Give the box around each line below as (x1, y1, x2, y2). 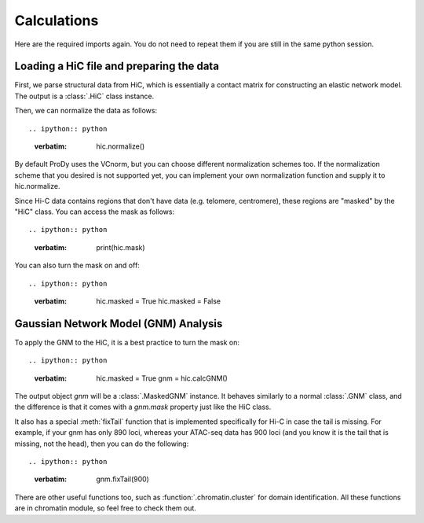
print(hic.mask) (96, 242, 145, 252)
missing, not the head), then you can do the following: (14, 439, 189, 448)
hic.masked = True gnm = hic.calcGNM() (96, 374, 228, 383)
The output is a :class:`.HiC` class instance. (14, 91, 155, 101)
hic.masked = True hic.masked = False (96, 296, 221, 306)
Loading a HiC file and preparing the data (14, 60, 220, 73)
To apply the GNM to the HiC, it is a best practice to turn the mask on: (14, 337, 239, 347)
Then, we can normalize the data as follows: (14, 106, 157, 116)
